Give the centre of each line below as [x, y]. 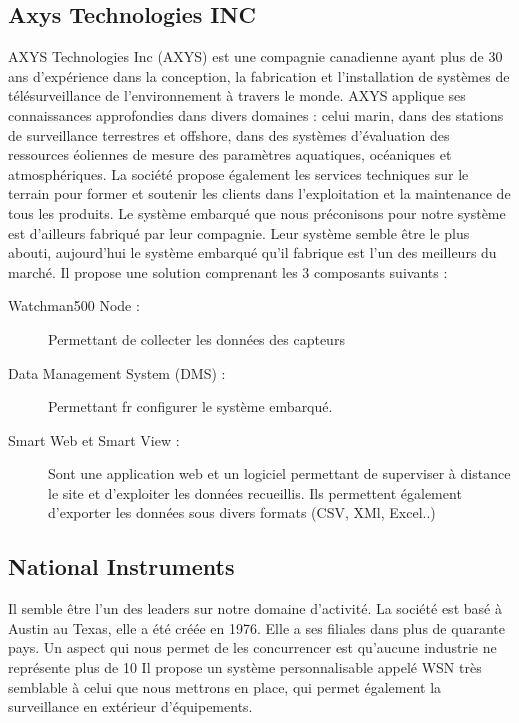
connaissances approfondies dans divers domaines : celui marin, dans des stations [256, 114]
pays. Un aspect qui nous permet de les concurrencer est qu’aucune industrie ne [252, 647]
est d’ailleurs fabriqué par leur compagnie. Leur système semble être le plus [239, 232]
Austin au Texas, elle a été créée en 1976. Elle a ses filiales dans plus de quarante [256, 627]
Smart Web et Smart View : [94, 439]
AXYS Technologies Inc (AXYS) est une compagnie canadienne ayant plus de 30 [255, 56]
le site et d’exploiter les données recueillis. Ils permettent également [255, 492]
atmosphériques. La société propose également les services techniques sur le [238, 173]
